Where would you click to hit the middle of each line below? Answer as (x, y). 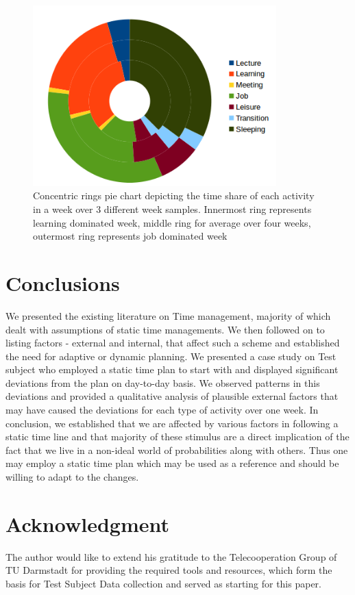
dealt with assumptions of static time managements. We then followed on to (165, 329)
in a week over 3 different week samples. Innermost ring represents (172, 209)
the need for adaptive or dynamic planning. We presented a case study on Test (171, 356)
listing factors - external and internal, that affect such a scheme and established (173, 343)
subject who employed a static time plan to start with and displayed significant (172, 369)
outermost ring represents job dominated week (130, 236)
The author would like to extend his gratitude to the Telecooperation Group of (171, 556)
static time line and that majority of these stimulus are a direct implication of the (177, 436)
